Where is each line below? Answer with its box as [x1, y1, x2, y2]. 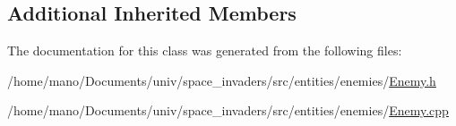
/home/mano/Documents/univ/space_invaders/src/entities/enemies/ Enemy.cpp [7, 101, 449, 120]
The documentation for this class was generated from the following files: [7, 41, 402, 60]
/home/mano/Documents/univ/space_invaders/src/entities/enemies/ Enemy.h [7, 71, 436, 89]
